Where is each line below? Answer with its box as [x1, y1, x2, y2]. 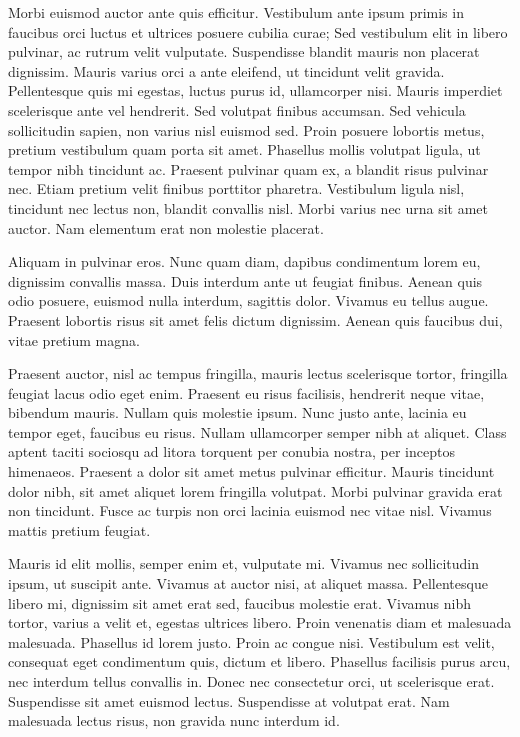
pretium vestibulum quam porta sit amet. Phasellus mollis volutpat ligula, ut [8, 139, 481, 160]
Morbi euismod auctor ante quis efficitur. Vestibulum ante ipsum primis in [8, 2, 464, 22]
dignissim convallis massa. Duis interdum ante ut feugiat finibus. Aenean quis [8, 270, 483, 291]
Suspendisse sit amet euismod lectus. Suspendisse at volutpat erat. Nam [8, 690, 450, 711]
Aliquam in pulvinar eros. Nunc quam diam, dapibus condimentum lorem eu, [8, 251, 481, 272]
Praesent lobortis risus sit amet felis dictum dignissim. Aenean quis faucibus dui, [8, 309, 503, 330]
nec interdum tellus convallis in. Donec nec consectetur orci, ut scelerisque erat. [8, 671, 495, 691]
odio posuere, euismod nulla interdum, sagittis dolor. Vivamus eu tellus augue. [8, 290, 489, 311]
